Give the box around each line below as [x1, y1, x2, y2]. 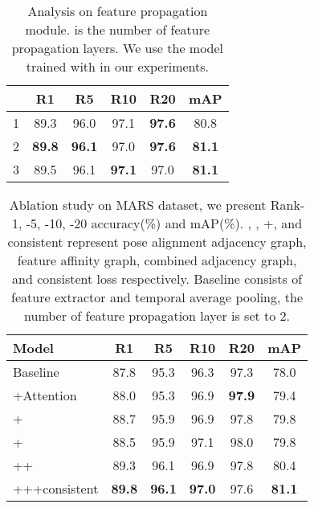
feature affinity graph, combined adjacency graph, [17, 251, 297, 269]
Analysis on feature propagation [27, 2, 208, 20]
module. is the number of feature [25, 20, 210, 39]
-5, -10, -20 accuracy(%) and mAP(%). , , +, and [26, 214, 303, 232]
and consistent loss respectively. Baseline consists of [12, 269, 303, 288]
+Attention [13, 386, 77, 404]
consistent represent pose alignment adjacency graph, [7, 232, 307, 251]
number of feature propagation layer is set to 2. [24, 306, 291, 325]
